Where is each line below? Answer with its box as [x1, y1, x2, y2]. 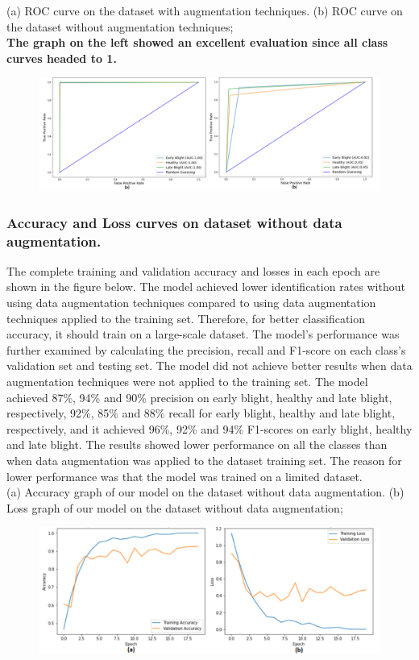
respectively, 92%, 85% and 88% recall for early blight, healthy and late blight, [6, 405, 396, 421]
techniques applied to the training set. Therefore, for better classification [6, 309, 366, 326]
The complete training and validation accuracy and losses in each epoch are [6, 262, 380, 279]
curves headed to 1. [6, 49, 117, 66]
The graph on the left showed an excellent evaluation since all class [6, 34, 388, 51]
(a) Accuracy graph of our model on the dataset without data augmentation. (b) [6, 484, 404, 500]
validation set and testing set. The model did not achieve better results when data [6, 357, 413, 374]
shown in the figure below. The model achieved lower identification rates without [6, 278, 405, 295]
